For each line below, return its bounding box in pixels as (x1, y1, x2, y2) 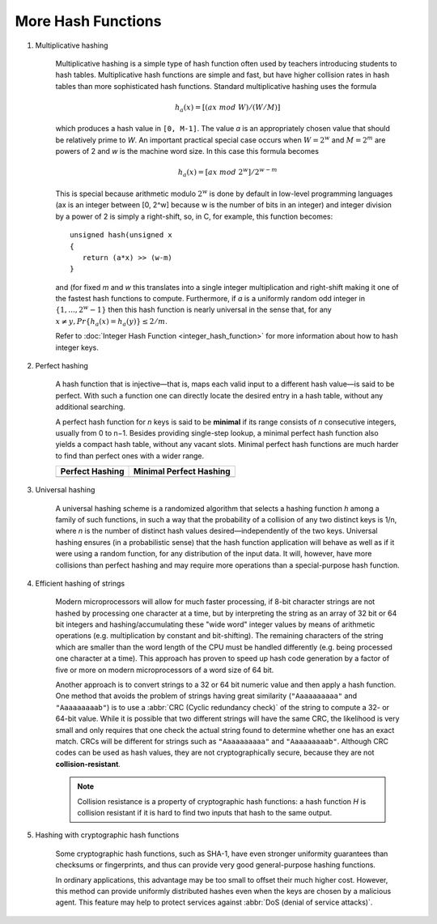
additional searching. (55, 402, 125, 412)
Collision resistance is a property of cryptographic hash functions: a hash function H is (77, 796, 367, 806)
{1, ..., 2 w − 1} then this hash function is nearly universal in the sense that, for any (55, 304, 332, 315)
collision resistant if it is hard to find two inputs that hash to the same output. (77, 807, 333, 817)
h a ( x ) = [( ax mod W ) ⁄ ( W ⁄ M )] (174, 102, 281, 113)
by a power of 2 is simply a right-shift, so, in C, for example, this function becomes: (55, 211, 333, 221)
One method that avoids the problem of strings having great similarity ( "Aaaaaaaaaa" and (55, 691, 358, 700)
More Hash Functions (15, 12, 162, 30)
